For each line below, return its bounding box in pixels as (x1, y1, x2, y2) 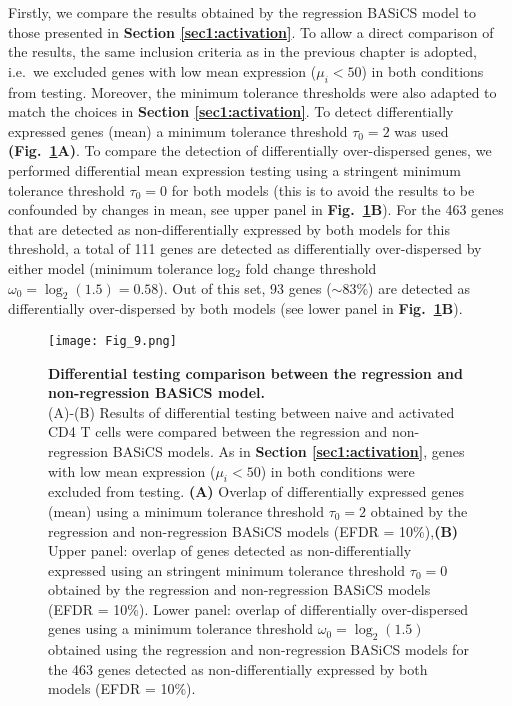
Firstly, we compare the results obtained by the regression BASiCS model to (8, 2, 477, 22)
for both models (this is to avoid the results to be (171, 179, 475, 200)
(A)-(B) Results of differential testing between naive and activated (48, 401, 455, 422)
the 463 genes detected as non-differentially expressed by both (48, 658, 428, 679)
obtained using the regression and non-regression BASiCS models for (48, 639, 469, 660)
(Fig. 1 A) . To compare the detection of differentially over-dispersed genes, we (8, 140, 492, 161)
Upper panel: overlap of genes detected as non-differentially (48, 540, 412, 561)
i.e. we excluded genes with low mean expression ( (8, 60, 317, 81)
